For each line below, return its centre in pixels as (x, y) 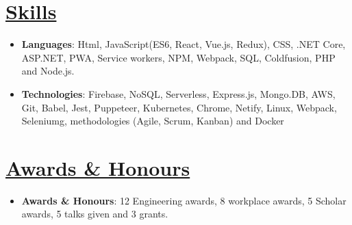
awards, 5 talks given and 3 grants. (95, 214)
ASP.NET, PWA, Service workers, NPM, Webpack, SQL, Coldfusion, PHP (178, 57)
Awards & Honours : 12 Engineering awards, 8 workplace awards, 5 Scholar (184, 200)
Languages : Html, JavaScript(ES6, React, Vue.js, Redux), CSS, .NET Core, (184, 44)
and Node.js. (48, 71)
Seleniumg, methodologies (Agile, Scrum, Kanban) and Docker (153, 121)
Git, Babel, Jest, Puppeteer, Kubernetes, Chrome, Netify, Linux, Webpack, (179, 107)
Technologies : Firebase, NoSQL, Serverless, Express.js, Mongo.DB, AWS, (178, 93)
